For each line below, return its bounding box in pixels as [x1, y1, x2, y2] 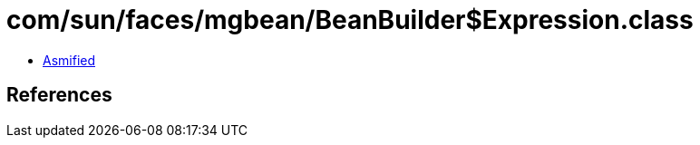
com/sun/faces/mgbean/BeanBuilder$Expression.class [6, 5, 694, 35]
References [6, 83, 112, 107]
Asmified [43, 52, 96, 68]
